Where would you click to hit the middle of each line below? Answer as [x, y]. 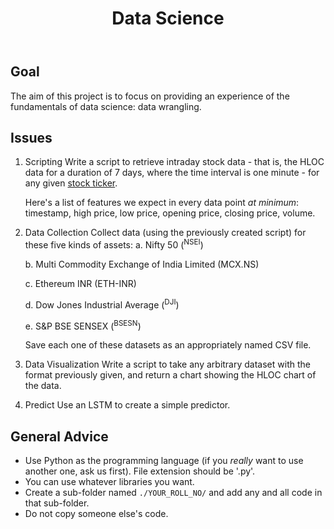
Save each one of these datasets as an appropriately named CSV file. [168, 345]
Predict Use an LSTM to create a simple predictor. [127, 405]
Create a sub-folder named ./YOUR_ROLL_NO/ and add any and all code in [173, 493]
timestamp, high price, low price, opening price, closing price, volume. [170, 213]
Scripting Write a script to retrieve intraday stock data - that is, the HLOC [174, 162]
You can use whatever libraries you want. [109, 482]
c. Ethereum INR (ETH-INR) [80, 284]
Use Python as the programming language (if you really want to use [164, 461]
